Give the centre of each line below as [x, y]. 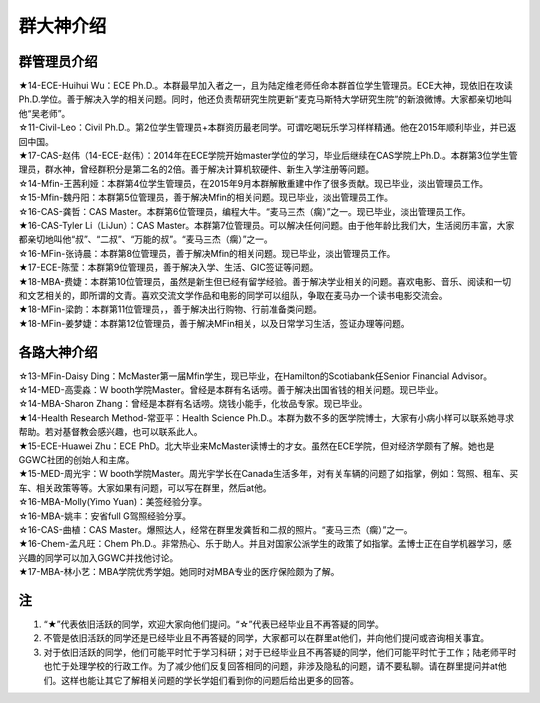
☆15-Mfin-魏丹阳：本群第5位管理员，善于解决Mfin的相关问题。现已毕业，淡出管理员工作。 [206, 197]
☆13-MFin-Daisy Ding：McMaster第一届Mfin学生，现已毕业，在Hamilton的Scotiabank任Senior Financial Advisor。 [255, 376]
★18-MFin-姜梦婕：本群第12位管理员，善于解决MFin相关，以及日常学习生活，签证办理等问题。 [214, 323]
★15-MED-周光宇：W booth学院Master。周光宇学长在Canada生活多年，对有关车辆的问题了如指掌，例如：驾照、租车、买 [268, 474]
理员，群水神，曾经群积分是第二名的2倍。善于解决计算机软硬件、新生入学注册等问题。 [196, 169]
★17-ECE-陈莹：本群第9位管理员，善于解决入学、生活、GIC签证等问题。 [168, 267]
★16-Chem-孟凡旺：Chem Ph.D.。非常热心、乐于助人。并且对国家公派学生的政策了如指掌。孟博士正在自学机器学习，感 [265, 544]
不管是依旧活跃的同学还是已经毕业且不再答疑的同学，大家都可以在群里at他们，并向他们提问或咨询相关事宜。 [266, 638]
